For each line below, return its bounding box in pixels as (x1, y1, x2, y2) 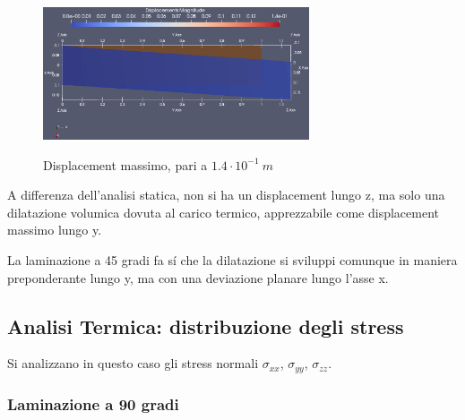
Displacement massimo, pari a (43, 155, 208, 174)
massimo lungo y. (7, 220, 102, 239)
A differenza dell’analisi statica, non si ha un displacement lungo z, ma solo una (7, 185, 445, 204)
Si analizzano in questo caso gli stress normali (7, 354, 259, 373)
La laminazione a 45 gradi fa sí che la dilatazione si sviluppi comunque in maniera (7, 251, 458, 270)
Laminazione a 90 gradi (7, 392, 179, 415)
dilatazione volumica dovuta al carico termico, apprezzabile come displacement (7, 202, 439, 221)
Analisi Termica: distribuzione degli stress (7, 312, 404, 339)
